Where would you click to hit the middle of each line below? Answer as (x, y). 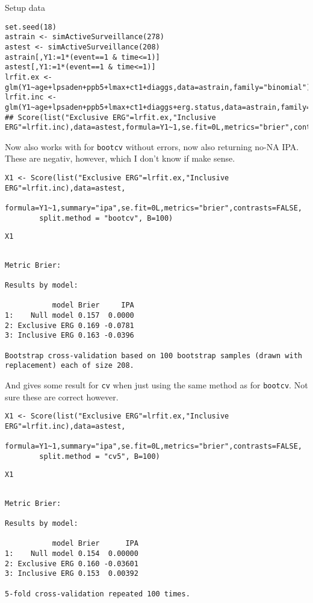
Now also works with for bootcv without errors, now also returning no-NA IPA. (152, 146)
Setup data (25, 7)
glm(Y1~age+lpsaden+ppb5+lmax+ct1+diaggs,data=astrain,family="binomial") (158, 87)
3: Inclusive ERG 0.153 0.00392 (72, 574)
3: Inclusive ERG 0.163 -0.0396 (70, 336)
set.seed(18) (31, 27)
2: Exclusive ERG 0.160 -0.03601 (72, 564)
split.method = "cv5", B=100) (100, 456)
